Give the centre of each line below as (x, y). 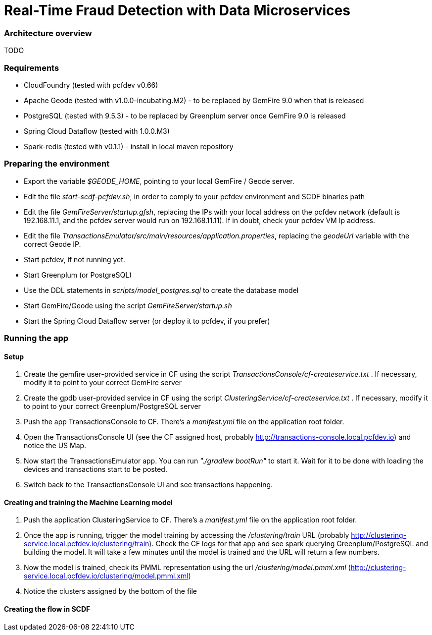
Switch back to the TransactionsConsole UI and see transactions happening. (148, 485)
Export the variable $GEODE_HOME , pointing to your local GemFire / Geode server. (159, 181)
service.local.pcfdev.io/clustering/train (87, 544)
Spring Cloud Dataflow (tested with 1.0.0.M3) (97, 131)
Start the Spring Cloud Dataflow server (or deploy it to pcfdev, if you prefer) (147, 321)
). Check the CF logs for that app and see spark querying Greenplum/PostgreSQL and (289, 544)
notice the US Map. (55, 446)
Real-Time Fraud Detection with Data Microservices (177, 10)
